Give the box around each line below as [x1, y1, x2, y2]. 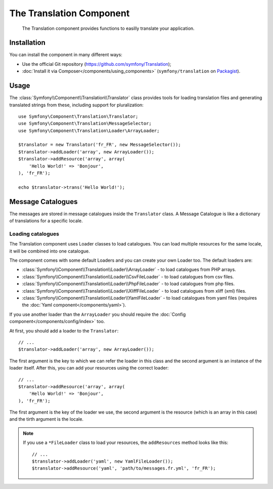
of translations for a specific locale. [9, 218, 83, 224]
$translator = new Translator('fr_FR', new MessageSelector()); [18, 142, 181, 148]
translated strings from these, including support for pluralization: [9, 102, 144, 108]
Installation [9, 38, 45, 47]
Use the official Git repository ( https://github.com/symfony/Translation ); [22, 61, 171, 67]
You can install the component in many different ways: [9, 52, 122, 58]
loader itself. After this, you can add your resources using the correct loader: [9, 365, 169, 371]
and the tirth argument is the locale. [9, 416, 83, 422]
